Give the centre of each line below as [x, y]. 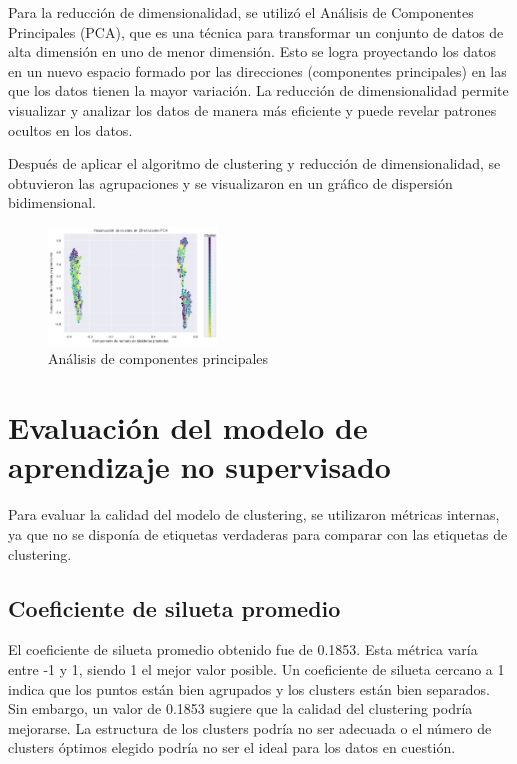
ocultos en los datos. [70, 129]
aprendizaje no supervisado [199, 466]
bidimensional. [52, 202]
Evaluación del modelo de [188, 427]
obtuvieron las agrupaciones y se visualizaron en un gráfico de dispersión [230, 182]
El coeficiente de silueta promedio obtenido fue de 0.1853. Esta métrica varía [243, 649]
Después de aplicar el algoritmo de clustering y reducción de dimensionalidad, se [254, 163]
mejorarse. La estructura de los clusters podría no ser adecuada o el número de [250, 727]
